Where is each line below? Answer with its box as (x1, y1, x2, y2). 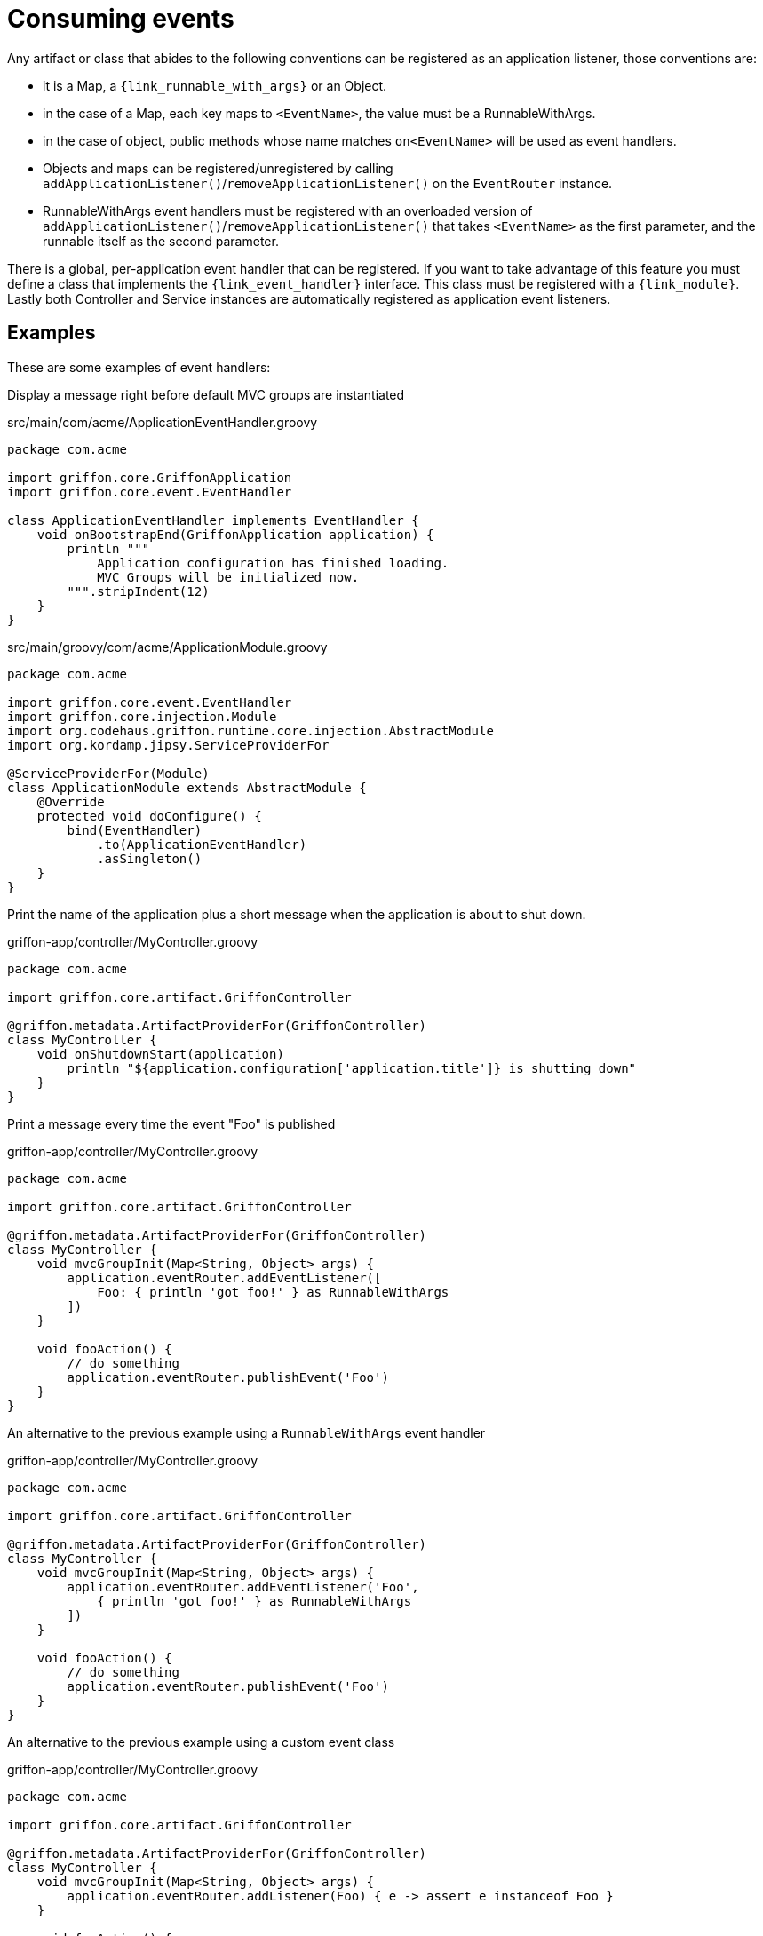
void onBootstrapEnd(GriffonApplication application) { (36, 527, 434, 542)
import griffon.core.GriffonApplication (7, 470, 292, 485)
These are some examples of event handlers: (7, 359, 271, 375)
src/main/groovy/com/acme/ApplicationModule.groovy (7, 639, 328, 655)
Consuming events (7, 4, 234, 34)
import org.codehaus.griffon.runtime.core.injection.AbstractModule (7, 723, 494, 738)
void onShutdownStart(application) (36, 1046, 284, 1061)
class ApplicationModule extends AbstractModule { (7, 780, 367, 795)
